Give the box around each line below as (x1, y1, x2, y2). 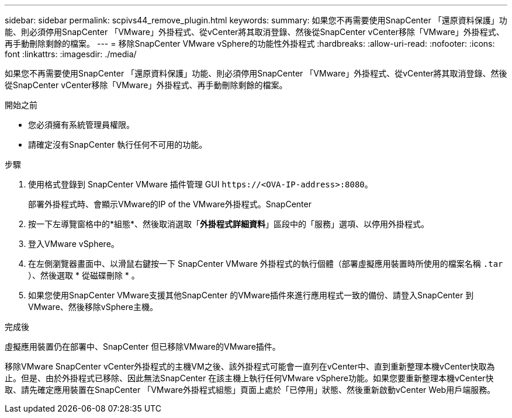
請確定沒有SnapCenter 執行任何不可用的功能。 (28, 140, 207, 149)
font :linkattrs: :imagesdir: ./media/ (5, 49, 137, 59)
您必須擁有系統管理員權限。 (28, 120, 134, 130)
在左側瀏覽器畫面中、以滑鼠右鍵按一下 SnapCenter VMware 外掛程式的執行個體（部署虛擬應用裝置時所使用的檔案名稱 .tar (28, 259, 503, 269)
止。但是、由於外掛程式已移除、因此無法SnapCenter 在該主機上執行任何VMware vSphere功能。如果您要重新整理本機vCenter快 (5, 373, 494, 383)
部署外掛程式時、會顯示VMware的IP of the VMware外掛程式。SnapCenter (28, 199, 312, 209)
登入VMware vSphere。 (28, 239, 119, 249)
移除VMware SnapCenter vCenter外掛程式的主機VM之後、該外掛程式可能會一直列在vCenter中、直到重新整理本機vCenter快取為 (5, 361, 495, 371)
